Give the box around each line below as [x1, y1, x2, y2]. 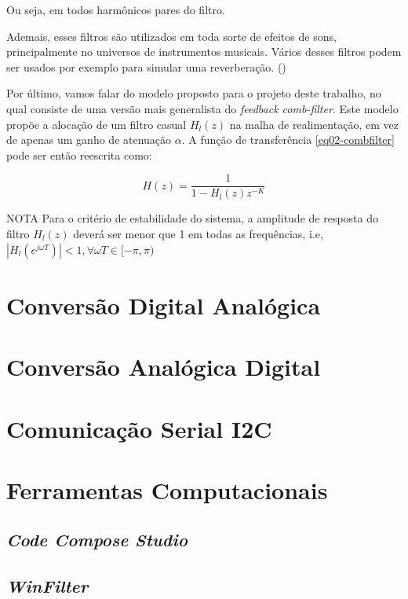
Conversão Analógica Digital [6, 351, 321, 383]
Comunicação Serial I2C [6, 412, 272, 444]
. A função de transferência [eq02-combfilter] [181, 131, 395, 148]
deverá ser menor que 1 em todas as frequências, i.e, [73, 226, 323, 241]
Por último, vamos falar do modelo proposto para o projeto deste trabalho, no [6, 85, 381, 101]
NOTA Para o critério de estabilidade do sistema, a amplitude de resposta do [6, 210, 379, 226]
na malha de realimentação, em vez [229, 116, 399, 132]
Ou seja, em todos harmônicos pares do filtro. [6, 2, 225, 17]
